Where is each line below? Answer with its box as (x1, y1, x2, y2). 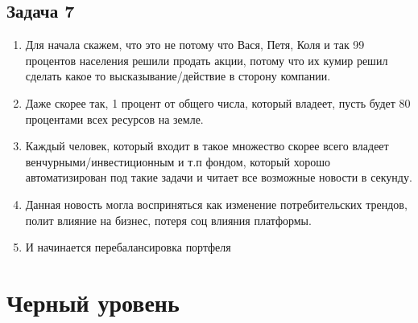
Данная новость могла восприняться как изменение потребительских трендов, (25, 195, 408, 212)
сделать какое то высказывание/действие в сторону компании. (25, 67, 331, 84)
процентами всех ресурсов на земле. (25, 110, 204, 127)
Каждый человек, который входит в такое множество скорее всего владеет (25, 137, 389, 154)
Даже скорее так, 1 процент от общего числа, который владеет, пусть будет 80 (25, 94, 411, 111)
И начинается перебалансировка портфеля (25, 239, 231, 256)
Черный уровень (6, 285, 180, 318)
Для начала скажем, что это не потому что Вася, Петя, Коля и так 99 (25, 36, 365, 53)
